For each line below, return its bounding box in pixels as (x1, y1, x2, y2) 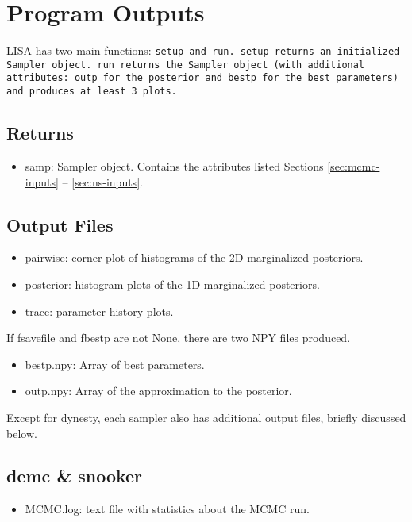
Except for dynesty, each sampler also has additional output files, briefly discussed (6, 409, 406, 425)
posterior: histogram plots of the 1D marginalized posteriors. (25, 275, 320, 292)
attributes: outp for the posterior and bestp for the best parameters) (6, 72, 399, 84)
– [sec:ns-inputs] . (62, 173, 143, 190)
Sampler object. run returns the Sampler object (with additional (6, 59, 365, 71)
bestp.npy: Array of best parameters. (25, 355, 205, 372)
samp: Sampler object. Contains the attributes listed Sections (25, 157, 324, 174)
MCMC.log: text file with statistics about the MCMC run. (25, 501, 310, 517)
